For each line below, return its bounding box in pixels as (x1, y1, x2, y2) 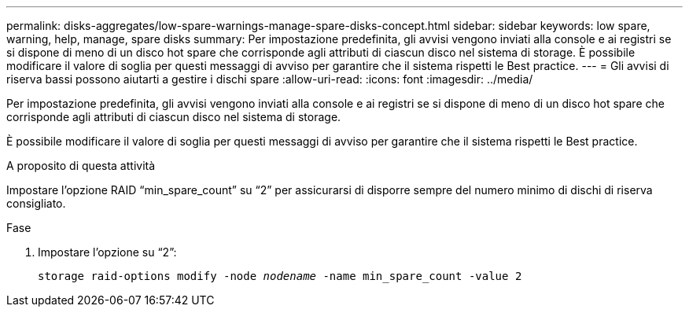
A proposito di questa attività (6, 159, 156, 172)
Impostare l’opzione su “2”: (38, 245, 177, 259)
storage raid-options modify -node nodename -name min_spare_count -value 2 (38, 270, 522, 282)
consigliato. (6, 197, 66, 210)
